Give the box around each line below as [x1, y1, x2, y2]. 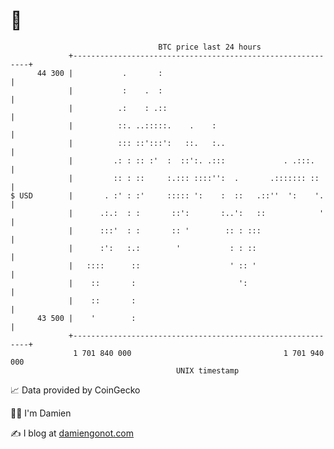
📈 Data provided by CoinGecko [10, 384, 141, 396]
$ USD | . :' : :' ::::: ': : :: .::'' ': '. [10, 190, 325, 201]
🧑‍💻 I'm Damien [10, 407, 72, 419]
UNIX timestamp [175, 365, 240, 376]
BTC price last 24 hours [158, 42, 262, 52]
